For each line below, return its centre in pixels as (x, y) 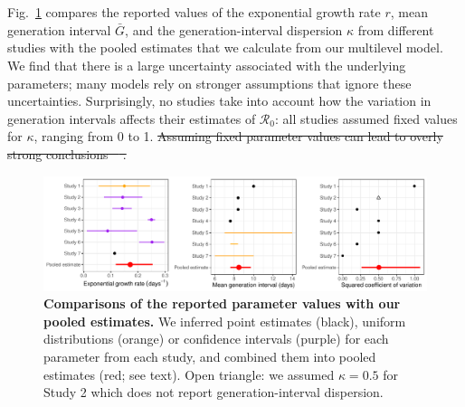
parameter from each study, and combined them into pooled (210, 357)
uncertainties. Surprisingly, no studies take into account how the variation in (219, 101)
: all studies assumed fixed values (366, 118)
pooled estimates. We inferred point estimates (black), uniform (225, 321)
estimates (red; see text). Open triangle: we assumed (189, 374)
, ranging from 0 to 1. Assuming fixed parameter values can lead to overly (238, 136)
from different (396, 29)
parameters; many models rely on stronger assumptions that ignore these (209, 83)
